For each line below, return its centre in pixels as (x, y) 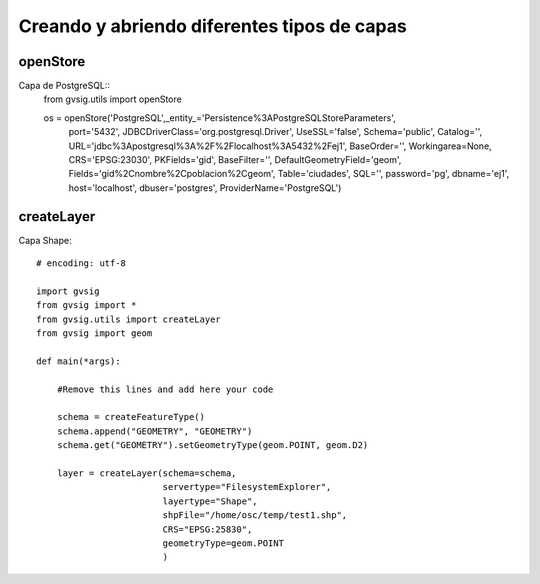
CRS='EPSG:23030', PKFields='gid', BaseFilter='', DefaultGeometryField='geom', (235, 160)
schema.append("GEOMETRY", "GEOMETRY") (154, 431)
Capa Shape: (45, 240)
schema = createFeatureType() (130, 417)
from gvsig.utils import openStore (112, 99)
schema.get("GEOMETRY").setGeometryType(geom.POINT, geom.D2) (212, 445)
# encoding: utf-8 (81, 263)
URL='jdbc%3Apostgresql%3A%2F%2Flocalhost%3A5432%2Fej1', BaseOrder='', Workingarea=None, (280, 146)
